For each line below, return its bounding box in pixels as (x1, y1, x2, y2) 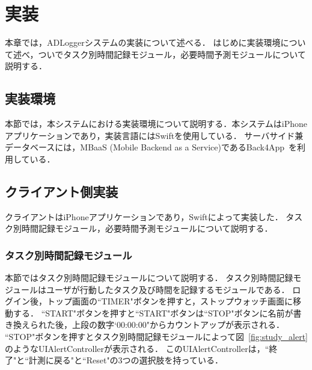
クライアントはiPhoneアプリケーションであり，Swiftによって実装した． (5, 210, 283, 223)
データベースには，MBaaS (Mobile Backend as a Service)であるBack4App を (5, 141, 297, 153)
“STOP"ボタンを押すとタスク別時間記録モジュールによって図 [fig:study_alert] (5, 330, 308, 343)
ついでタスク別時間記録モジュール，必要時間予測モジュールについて (38, 48, 306, 60)
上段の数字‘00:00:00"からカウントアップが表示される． (72, 318, 284, 331)
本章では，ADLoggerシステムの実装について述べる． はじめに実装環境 (5, 36, 281, 49)
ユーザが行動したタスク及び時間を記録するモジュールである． (46, 283, 290, 295)
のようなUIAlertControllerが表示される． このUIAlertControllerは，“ (5, 342, 269, 354)
